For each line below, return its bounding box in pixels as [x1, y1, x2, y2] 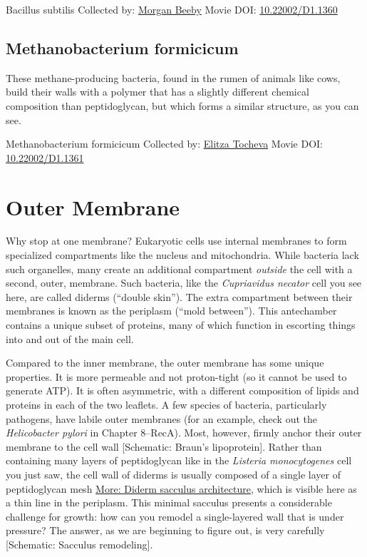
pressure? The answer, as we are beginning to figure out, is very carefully [6, 523, 325, 538]
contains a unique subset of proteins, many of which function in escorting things [6, 317, 356, 332]
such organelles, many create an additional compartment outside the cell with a [6, 261, 353, 276]
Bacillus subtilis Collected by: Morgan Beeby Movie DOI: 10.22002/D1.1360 [6, 2, 338, 16]
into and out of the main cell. [6, 331, 134, 346]
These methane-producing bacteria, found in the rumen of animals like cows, [6, 70, 341, 85]
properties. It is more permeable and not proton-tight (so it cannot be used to [6, 369, 347, 384]
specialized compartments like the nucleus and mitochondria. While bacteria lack [6, 247, 359, 262]
